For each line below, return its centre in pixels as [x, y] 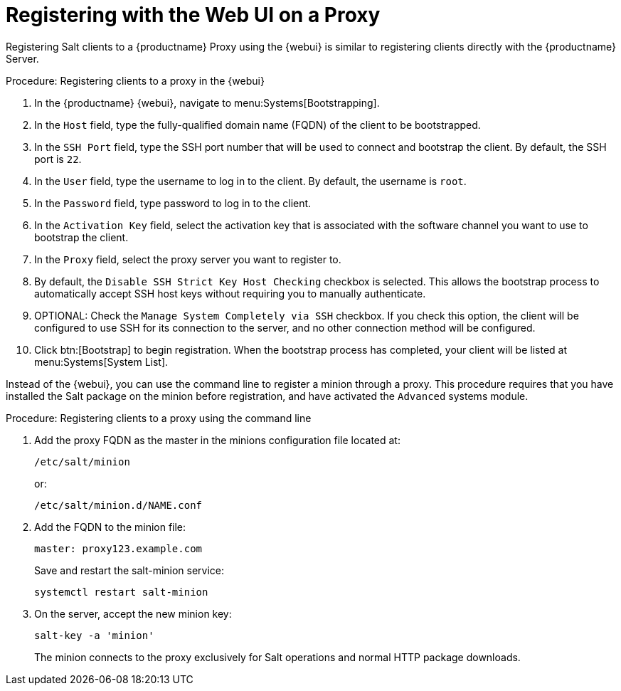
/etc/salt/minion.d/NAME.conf [118, 505]
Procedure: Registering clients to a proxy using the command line [159, 418]
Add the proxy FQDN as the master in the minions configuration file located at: [217, 440]
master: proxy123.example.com [118, 548]
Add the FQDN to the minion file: [110, 527]
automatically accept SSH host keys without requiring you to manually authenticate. [230, 293]
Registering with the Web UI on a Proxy [193, 15]
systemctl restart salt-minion [121, 592]
